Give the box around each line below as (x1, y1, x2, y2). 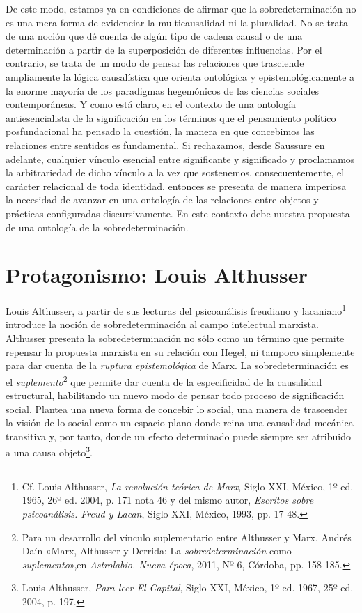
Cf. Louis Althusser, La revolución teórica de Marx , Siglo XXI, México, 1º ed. (22, 479, 354, 493)
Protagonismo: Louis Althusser (6, 261, 308, 289)
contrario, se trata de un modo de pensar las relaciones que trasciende (6, 56, 304, 70)
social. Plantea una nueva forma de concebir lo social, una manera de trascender (6, 401, 348, 416)
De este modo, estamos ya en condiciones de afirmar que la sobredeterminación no (6, 1, 356, 15)
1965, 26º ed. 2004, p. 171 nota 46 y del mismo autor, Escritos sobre (22, 492, 314, 507)
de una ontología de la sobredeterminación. (6, 219, 189, 234)
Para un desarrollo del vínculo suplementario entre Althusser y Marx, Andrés (22, 529, 352, 544)
